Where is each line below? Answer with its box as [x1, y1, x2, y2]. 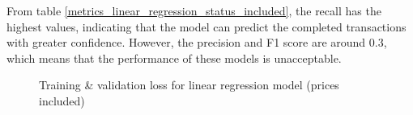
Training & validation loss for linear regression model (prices [39, 76, 339, 93]
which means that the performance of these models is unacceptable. [6, 49, 342, 66]
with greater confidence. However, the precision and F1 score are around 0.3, [6, 34, 387, 51]
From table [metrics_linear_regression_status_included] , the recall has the [6, 2, 381, 18]
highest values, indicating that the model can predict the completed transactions [6, 18, 407, 35]
